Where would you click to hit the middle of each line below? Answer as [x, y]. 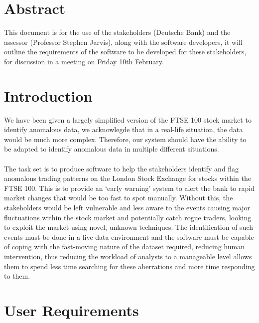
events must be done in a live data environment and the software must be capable [129, 237]
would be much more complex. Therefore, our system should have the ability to [125, 139]
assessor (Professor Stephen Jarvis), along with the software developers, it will [123, 42]
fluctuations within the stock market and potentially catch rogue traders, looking [128, 217]
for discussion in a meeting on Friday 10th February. [84, 61]
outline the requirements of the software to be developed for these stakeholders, [125, 52]
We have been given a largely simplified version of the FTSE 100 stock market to [128, 119]
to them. [17, 276]
